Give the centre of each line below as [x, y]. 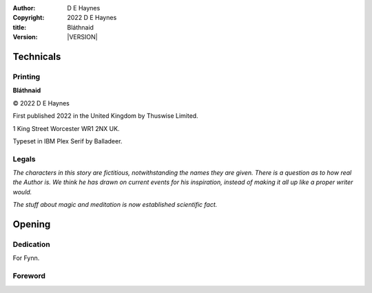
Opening [32, 224]
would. [22, 192]
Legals [24, 159]
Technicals [37, 56]
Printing [27, 77]
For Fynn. [26, 258]
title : [20, 27]
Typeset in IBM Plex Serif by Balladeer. [68, 141]
